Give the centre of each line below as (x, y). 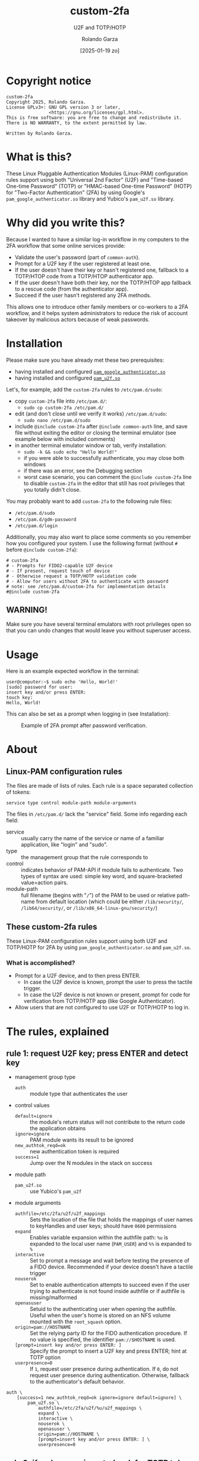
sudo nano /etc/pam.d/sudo (57, 420)
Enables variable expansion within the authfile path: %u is (99, 1238)
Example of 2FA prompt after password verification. (84, 726)
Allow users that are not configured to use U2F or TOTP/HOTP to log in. (102, 1008)
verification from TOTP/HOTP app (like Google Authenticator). (99, 1001)
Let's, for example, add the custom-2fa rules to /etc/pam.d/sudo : (84, 389)
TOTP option (45, 1357)
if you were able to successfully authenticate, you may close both (104, 458)
